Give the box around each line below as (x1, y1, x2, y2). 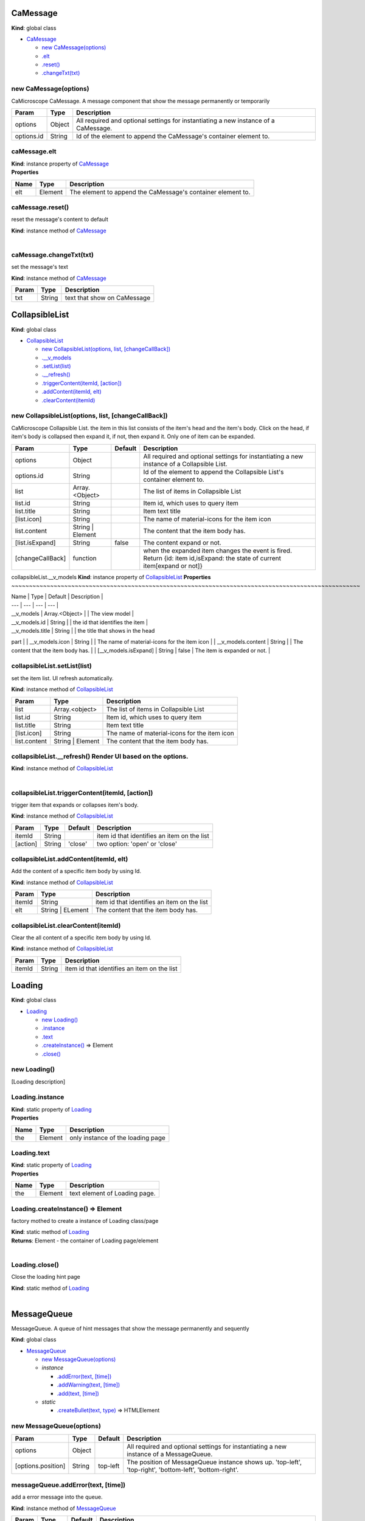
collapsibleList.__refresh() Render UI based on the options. (11, 752, 189, 761)
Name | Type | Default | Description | (11, 593, 103, 600)
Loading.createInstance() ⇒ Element (11, 1205, 122, 1213)
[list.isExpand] (15, 538, 56, 547)
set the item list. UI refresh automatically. (11, 674, 114, 681)
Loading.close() (11, 1260, 60, 1269)
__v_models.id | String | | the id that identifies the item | (11, 618, 148, 626)
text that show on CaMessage (64, 293, 151, 302)
